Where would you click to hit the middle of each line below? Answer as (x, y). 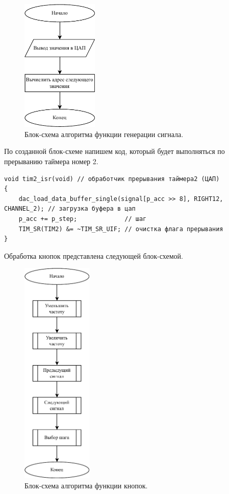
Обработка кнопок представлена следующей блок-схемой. (94, 255)
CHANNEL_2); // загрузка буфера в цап (70, 209)
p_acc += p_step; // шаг (83, 219)
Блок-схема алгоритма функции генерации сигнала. (104, 134)
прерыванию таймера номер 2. (51, 161)
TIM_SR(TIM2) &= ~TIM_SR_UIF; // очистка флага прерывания (121, 229)
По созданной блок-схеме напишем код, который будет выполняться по (115, 151)
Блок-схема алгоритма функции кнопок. (86, 485)
